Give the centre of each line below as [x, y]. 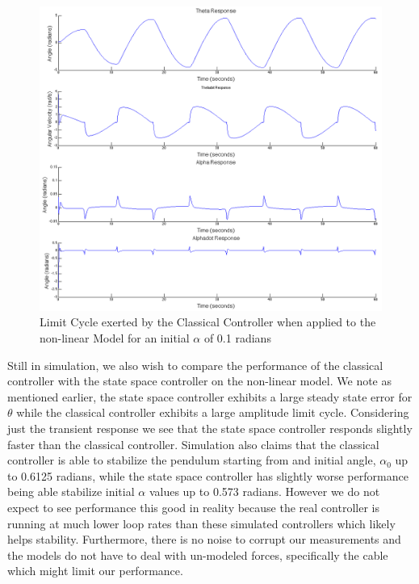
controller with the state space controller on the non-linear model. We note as [200, 381]
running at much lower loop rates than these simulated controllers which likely [201, 523]
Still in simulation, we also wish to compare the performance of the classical [195, 365]
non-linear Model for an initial [115, 337]
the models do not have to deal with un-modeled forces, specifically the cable [198, 555]
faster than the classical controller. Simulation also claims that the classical [193, 444]
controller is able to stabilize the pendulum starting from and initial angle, [192, 460]
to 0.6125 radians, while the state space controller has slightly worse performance [208, 475]
